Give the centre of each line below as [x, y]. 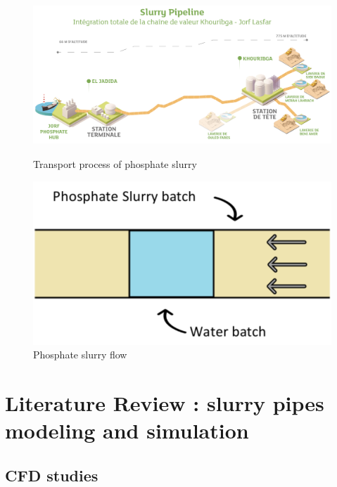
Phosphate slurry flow [80, 355]
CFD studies [52, 475]
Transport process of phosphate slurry [115, 164]
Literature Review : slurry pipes [165, 403]
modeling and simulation [127, 430]
